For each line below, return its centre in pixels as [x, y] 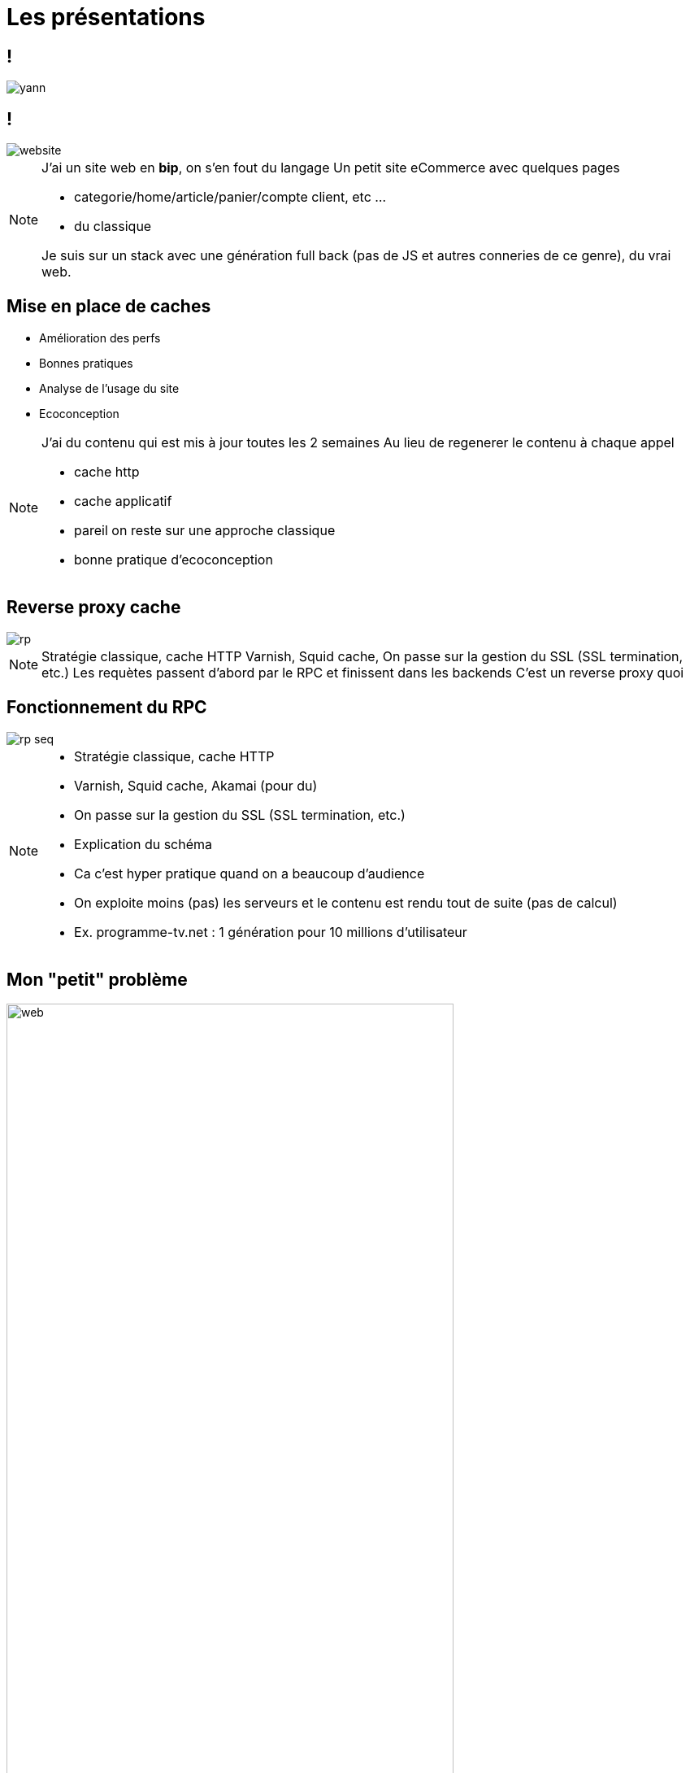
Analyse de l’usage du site [109, 388]
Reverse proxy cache [94, 608]
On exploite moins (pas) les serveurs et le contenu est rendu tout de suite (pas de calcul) [346, 902]
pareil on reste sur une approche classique [205, 530]
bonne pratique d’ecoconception [174, 559]
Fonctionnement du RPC [107, 708]
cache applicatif [123, 501]
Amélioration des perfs [100, 338]
